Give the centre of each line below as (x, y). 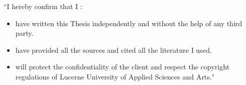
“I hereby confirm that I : (43, 6)
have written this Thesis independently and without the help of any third (129, 23)
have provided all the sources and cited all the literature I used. (114, 50)
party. (24, 33)
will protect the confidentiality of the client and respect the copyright (122, 67)
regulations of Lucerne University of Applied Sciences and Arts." (115, 76)
